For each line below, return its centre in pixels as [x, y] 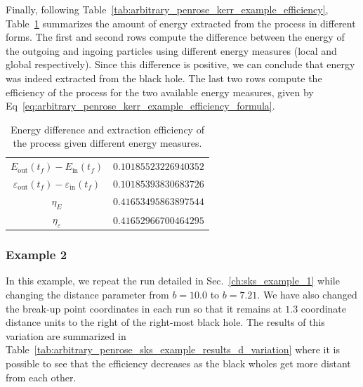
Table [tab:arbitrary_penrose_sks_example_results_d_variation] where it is [173, 349]
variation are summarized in [66, 335]
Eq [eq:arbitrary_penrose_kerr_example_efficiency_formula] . [140, 106]
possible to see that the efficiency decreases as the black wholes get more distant [178, 363]
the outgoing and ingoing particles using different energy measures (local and [171, 50]
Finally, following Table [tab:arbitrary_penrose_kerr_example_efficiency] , [167, 9]
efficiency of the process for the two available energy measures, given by [160, 92]
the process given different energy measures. [107, 143]
